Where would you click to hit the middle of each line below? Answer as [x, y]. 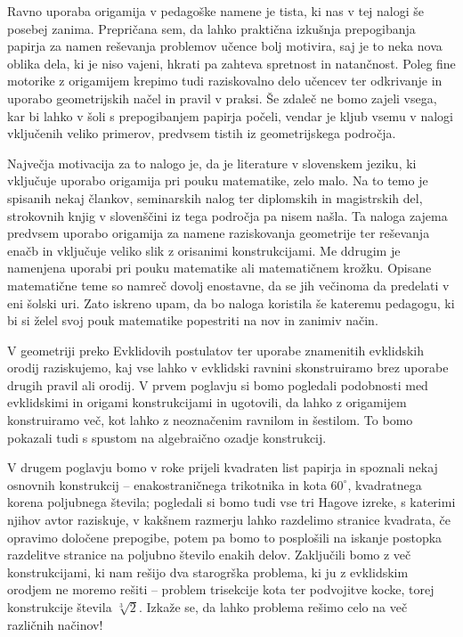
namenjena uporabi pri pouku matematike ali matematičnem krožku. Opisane [219, 268]
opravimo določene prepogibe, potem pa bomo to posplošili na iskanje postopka [225, 537]
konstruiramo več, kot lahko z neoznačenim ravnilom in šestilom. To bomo [210, 420]
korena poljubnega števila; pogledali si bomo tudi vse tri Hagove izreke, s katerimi [231, 502]
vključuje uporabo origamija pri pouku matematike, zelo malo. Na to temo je [218, 180]
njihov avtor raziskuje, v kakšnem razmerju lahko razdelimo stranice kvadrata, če [229, 520]
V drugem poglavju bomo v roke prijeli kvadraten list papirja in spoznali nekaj [223, 467]
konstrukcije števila [60, 607]
